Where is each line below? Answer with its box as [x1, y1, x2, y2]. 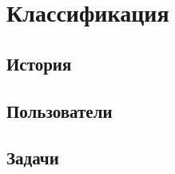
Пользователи [6, 98, 113, 123]
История [6, 51, 72, 75]
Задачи [6, 145, 59, 170]
